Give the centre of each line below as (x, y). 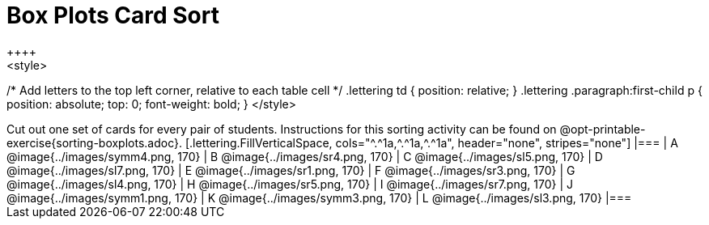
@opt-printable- (603, 129)
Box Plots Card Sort (113, 15)
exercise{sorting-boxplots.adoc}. (95, 142)
